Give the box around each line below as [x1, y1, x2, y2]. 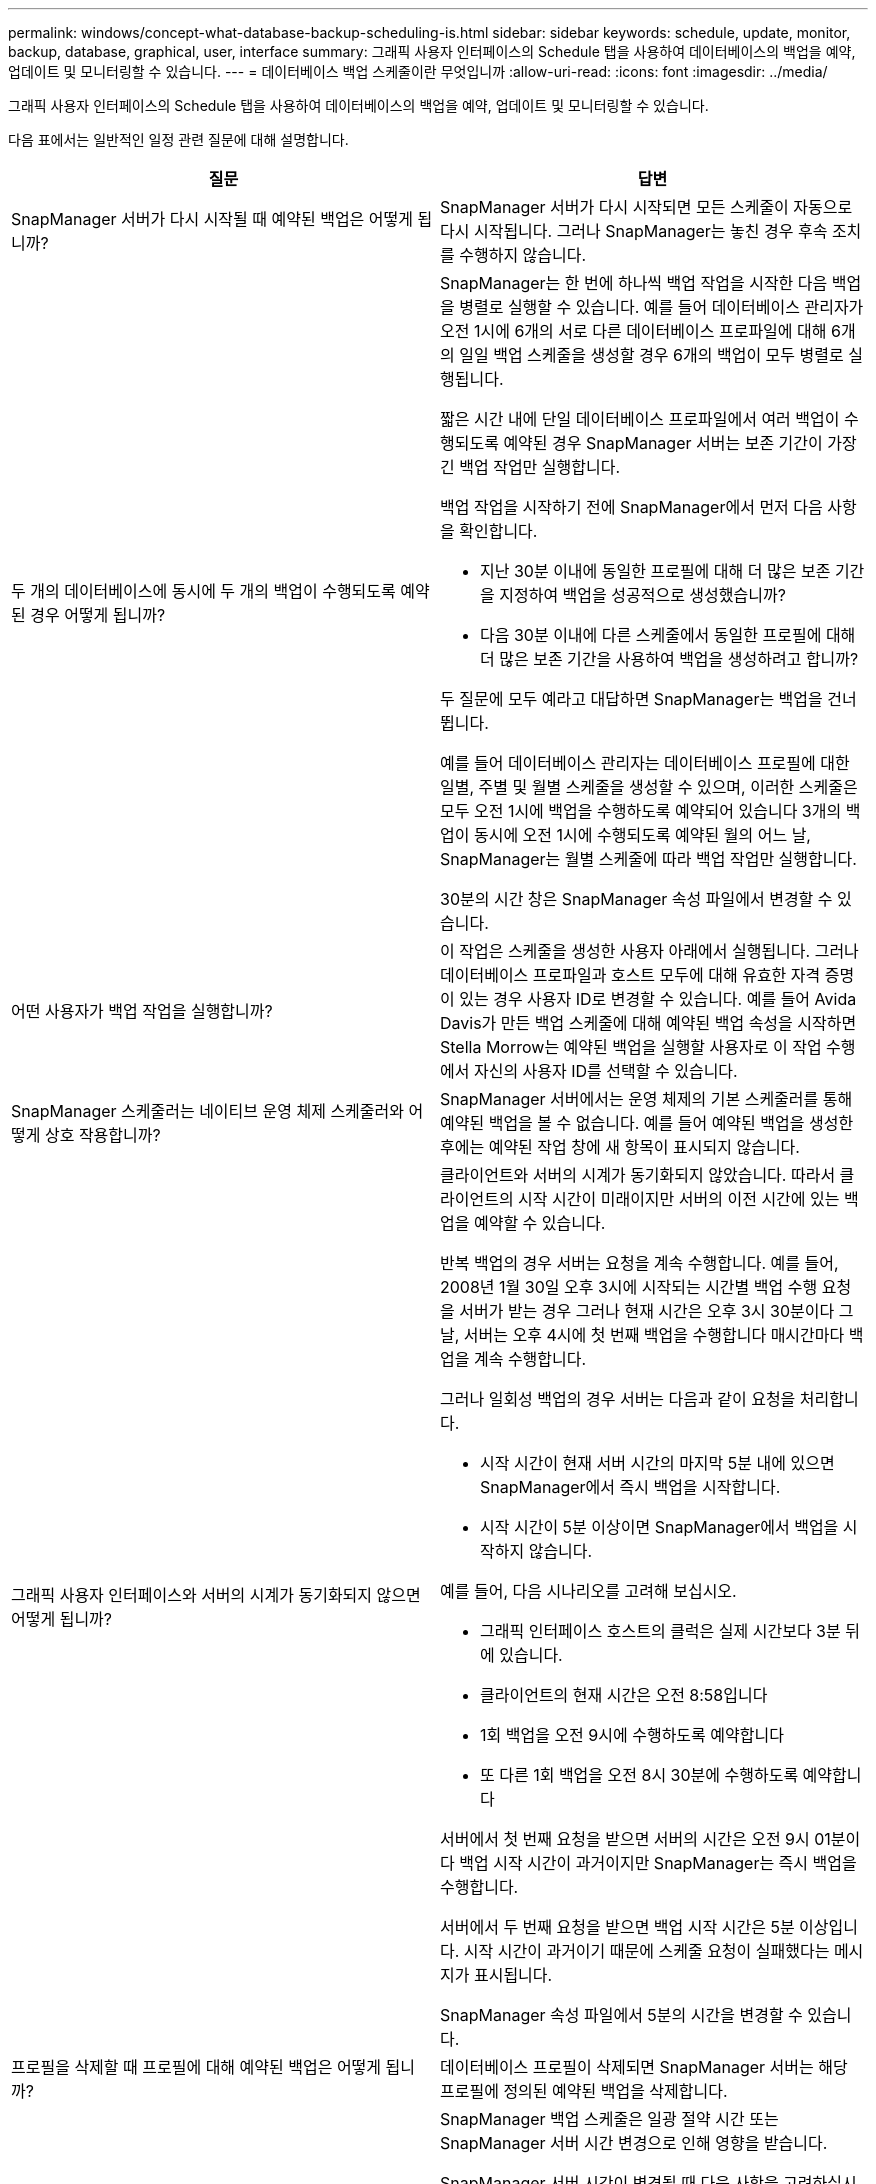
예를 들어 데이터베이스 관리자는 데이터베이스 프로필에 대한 [440, 753, 850, 773]
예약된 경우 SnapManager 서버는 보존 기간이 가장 [503, 433, 857, 453]
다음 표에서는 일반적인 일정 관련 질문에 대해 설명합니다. [8, 131, 349, 148]
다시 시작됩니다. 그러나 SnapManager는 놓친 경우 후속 [440, 221, 828, 241]
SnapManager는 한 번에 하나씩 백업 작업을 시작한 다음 [440, 273, 828, 293]
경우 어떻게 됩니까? [30, 605, 166, 625]
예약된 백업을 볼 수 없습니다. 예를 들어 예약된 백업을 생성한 [440, 1113, 854, 1133]
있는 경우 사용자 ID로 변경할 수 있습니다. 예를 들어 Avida [459, 989, 857, 1009]
